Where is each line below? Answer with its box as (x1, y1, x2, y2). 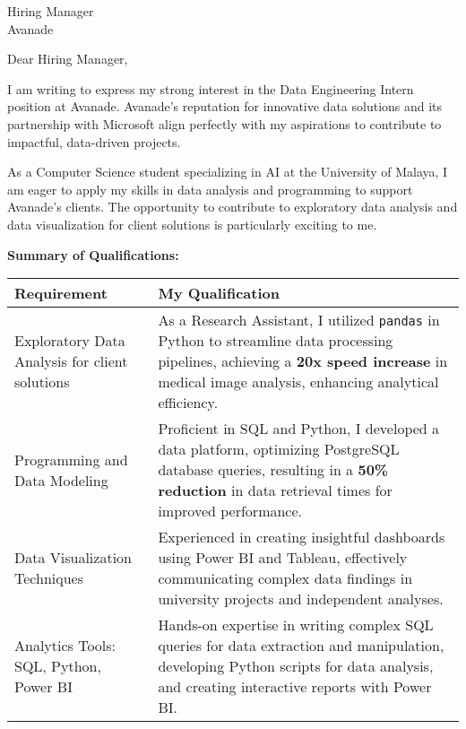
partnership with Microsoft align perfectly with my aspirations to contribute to (7, 114, 442, 133)
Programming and (14, 448, 128, 470)
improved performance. (158, 500, 303, 522)
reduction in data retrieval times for (158, 480, 393, 501)
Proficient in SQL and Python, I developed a (158, 418, 440, 439)
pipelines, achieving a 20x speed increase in (158, 351, 448, 372)
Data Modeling (14, 469, 108, 490)
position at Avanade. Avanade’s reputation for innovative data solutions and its (7, 97, 443, 116)
